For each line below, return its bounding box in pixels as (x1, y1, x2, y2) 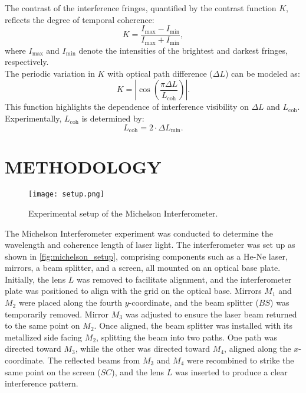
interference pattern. (5, 377, 78, 389)
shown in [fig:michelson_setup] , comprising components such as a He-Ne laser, (5, 250, 288, 262)
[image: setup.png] (28, 190, 104, 199)
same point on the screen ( (5, 365, 101, 378)
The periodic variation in (5, 67, 95, 79)
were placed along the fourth (18, 296, 123, 309)
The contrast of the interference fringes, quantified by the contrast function (5, 2, 277, 14)
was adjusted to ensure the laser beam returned (125, 307, 297, 320)
